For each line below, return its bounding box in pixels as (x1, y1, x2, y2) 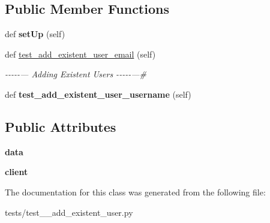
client (5, 165, 28, 178)
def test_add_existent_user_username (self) (5, 88, 191, 100)
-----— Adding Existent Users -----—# (5, 68, 146, 80)
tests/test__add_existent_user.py (5, 206, 133, 218)
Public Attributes (5, 117, 116, 135)
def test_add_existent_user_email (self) (5, 47, 156, 60)
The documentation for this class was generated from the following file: (5, 185, 266, 198)
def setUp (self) (5, 28, 65, 40)
